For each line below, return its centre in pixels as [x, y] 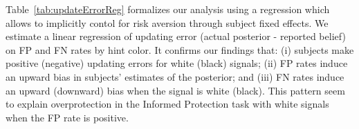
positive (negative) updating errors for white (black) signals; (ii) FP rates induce [177, 63]
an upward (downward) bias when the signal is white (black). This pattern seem [175, 90]
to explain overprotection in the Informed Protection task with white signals [167, 104]
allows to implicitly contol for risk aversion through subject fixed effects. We [167, 22]
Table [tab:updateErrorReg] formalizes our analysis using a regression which [168, 9]
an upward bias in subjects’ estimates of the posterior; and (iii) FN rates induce [175, 76]
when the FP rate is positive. [67, 117]
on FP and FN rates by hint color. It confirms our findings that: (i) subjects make [180, 49]
